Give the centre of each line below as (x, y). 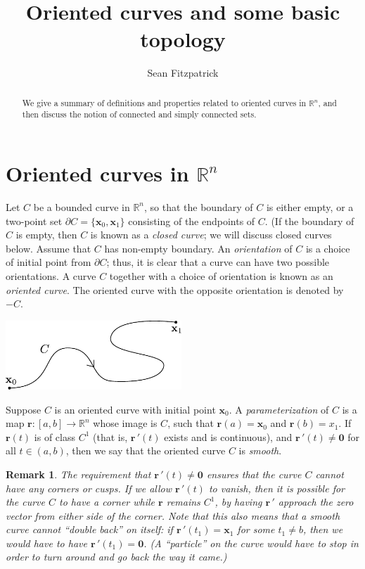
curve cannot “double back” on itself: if (89, 529)
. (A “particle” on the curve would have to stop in (251, 543)
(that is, (110, 436)
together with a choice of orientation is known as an (221, 275)
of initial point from (49, 262)
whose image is (125, 423)
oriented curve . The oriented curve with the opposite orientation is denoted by (175, 289)
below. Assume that (49, 248)
